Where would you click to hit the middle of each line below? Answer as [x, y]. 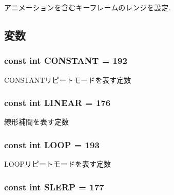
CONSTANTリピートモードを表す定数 [68, 79]
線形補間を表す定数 [36, 122]
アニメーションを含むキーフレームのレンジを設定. [88, 7]
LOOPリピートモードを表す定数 [58, 164]
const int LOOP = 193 [52, 144]
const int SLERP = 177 [54, 187]
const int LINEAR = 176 [57, 103]
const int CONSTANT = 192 [66, 60]
